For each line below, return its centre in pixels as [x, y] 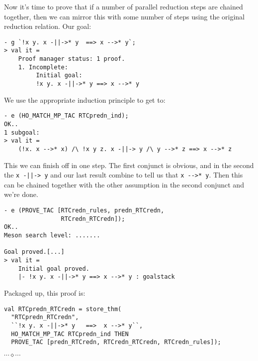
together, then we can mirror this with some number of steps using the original [124, 16]
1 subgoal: [22, 132]
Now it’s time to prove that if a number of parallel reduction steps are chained [124, 6]
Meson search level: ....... [52, 235]
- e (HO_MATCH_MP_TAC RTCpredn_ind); [66, 116]
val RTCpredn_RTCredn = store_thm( [63, 309]
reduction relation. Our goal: [48, 26]
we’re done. [21, 194]
